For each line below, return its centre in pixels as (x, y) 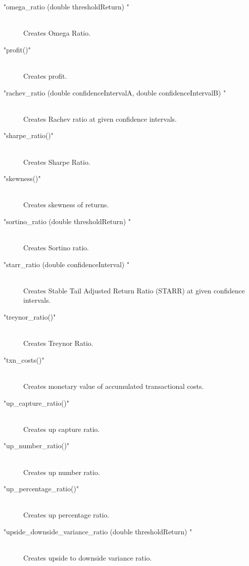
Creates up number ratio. (62, 472)
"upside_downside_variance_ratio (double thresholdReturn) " (98, 531)
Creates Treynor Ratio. (58, 343)
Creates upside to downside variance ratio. (88, 558)
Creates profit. (45, 75)
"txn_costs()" (24, 359)
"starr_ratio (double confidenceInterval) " (67, 264)
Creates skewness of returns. (66, 205)
